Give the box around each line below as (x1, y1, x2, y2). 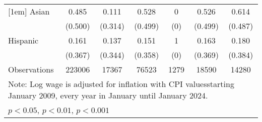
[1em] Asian (8, 5, 50, 17)
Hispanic (8, 34, 39, 46)
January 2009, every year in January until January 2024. (8, 89, 208, 101)
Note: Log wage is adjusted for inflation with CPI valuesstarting (8, 78, 234, 89)
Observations (8, 63, 54, 75)
